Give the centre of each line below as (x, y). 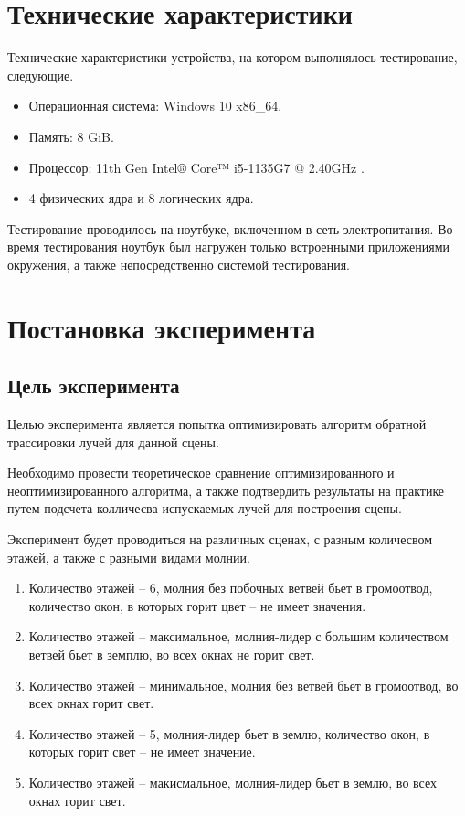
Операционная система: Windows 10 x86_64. (155, 106)
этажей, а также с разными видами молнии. (129, 557)
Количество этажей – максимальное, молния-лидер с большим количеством (238, 636)
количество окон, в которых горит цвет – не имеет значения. (197, 605)
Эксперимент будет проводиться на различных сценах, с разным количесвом (220, 539)
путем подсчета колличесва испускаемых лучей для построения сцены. (205, 508)
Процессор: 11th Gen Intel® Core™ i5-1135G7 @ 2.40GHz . (196, 167)
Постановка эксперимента (162, 327)
